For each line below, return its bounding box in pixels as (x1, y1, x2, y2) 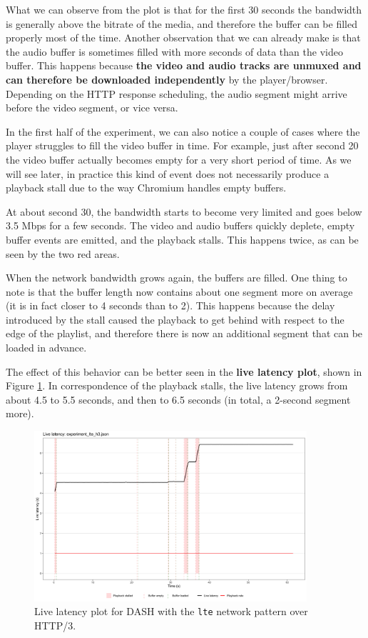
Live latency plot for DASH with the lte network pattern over (34, 604, 308, 619)
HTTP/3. (34, 618, 76, 633)
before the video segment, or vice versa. (6, 100, 178, 115)
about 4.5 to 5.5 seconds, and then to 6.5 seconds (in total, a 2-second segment (6, 392, 351, 407)
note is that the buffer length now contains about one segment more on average (6, 284, 353, 299)
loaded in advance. (6, 340, 87, 355)
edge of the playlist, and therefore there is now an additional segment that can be (6, 326, 363, 341)
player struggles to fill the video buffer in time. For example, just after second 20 (6, 138, 359, 153)
